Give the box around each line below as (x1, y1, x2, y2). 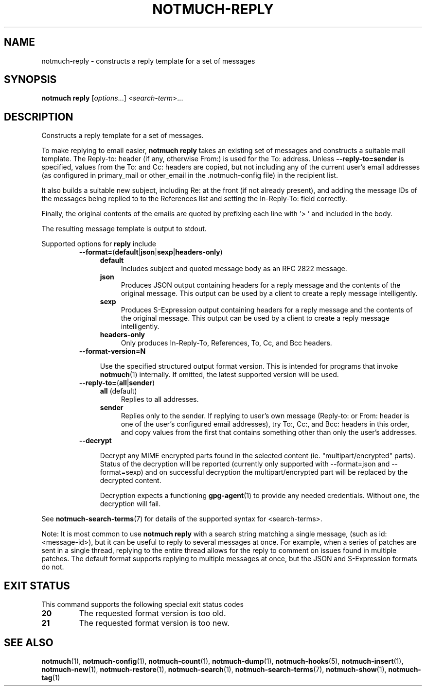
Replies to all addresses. (121, 395, 199, 404)
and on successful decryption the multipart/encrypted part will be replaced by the (145, 468, 408, 477)
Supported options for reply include (41, 240, 157, 248)
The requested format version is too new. (79, 618, 230, 628)
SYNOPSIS (4, 73, 57, 86)
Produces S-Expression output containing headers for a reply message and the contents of (121, 306, 413, 314)
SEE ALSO (4, 636, 53, 649)
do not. (41, 563, 64, 571)
